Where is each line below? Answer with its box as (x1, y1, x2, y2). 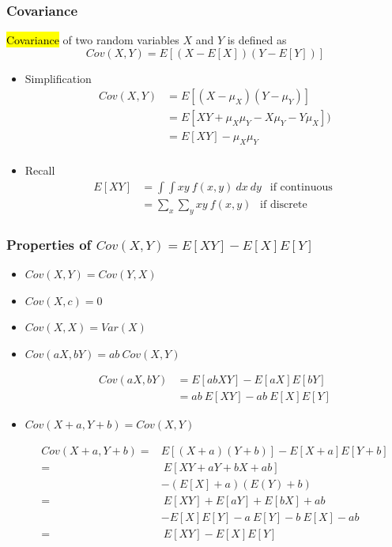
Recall (24, 162, 55, 179)
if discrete (260, 198, 307, 210)
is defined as (227, 32, 287, 48)
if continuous (269, 181, 333, 193)
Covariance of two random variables (6, 32, 179, 48)
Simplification (24, 70, 92, 86)
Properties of (6, 234, 92, 254)
